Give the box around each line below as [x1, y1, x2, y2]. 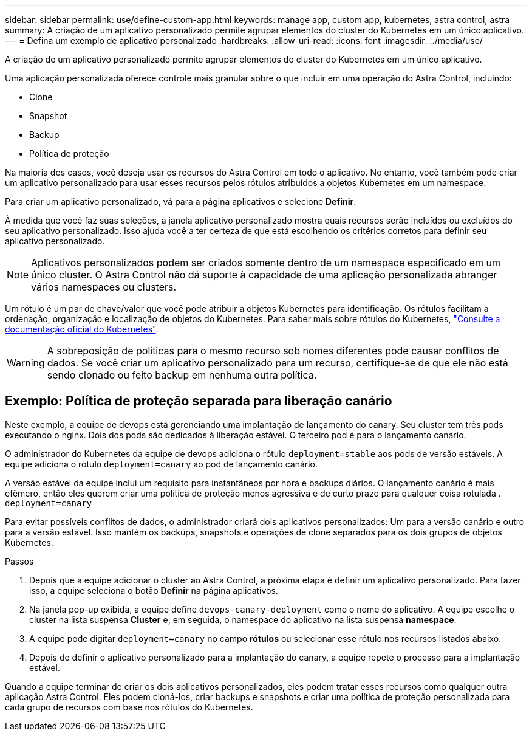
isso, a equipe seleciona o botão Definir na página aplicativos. [29, 585, 278, 596]
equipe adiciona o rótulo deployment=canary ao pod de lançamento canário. [5, 458, 318, 469]
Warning [7, 357, 45, 369]
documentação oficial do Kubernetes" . [5, 324, 159, 334]
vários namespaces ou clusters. [31, 281, 177, 293]
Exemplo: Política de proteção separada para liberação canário [5, 393, 392, 409]
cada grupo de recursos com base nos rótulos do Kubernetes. [5, 701, 253, 712]
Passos [5, 555, 34, 566]
